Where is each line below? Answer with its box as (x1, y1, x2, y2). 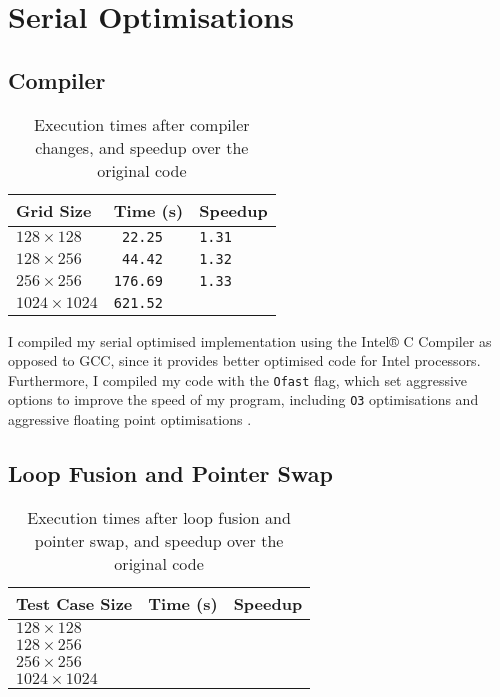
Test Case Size (16, 591, 133, 615)
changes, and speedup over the (35, 135, 249, 159)
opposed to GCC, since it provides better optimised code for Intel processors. (8, 350, 481, 371)
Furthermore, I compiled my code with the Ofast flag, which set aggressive (8, 369, 468, 390)
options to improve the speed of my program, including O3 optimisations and (8, 389, 479, 410)
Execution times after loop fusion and (27, 505, 291, 529)
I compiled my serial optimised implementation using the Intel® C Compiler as (8, 330, 492, 351)
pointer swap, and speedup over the (34, 528, 284, 552)
